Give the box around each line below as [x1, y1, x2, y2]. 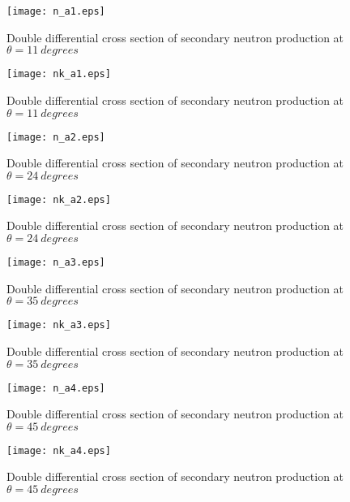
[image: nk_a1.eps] [6, 68, 111, 80]
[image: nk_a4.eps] [6, 444, 111, 457]
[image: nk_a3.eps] [6, 319, 111, 331]
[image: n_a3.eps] [6, 257, 105, 268]
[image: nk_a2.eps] [6, 193, 111, 206]
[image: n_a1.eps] [6, 6, 105, 17]
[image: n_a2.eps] [6, 131, 105, 143]
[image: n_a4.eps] [6, 382, 105, 394]
